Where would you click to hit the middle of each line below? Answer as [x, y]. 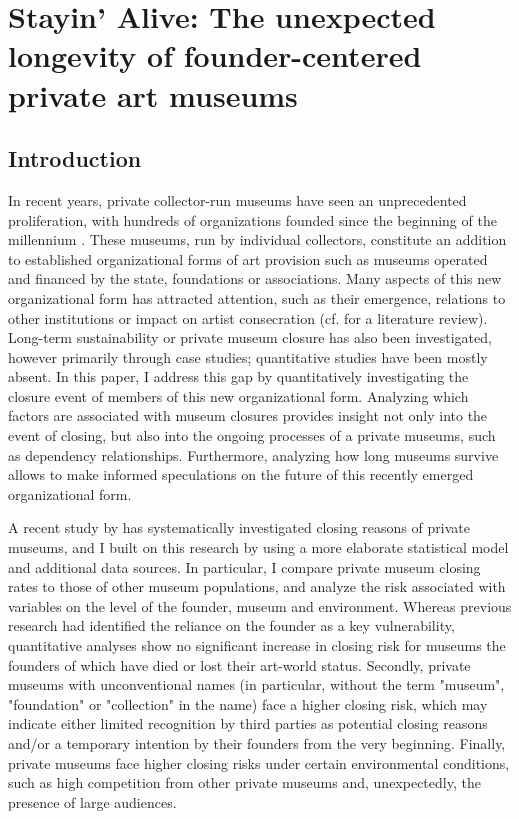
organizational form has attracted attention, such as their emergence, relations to [257, 297]
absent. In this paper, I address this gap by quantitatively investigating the [238, 376]
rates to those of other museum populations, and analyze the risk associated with [257, 586]
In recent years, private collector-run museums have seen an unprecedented [237, 199]
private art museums [153, 94]
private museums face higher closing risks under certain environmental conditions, [259, 762]
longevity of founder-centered [215, 55]
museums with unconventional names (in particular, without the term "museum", [256, 684]
